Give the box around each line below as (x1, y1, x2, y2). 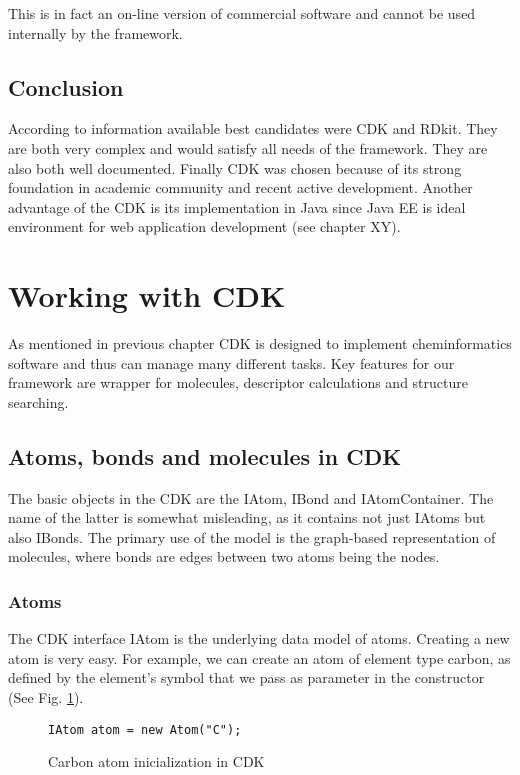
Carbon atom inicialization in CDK (48, 751, 265, 772)
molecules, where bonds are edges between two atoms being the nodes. (8, 546, 440, 567)
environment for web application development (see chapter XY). (8, 216, 401, 237)
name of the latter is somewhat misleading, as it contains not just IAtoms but (8, 507, 486, 528)
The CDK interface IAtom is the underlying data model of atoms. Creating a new (8, 628, 510, 649)
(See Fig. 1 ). (8, 687, 84, 708)
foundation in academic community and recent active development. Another (8, 177, 473, 198)
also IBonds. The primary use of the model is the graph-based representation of (8, 526, 496, 547)
